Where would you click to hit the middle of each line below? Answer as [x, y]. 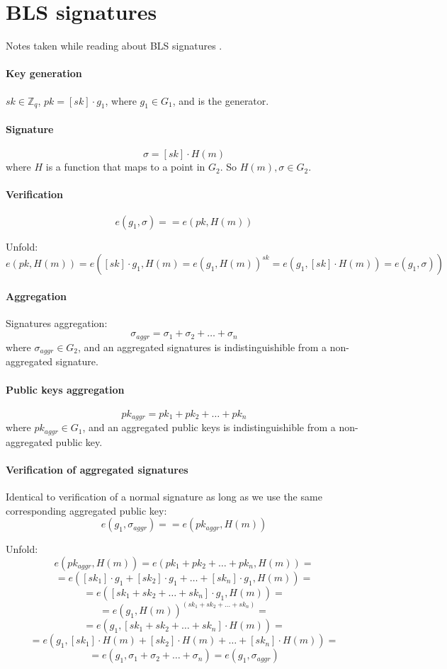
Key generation [44, 73]
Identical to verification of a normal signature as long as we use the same [164, 497]
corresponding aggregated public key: [86, 510]
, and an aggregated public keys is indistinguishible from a [209, 427]
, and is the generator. [221, 100]
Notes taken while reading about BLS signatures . [114, 46]
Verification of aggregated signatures [97, 469]
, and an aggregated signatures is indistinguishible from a [202, 347]
